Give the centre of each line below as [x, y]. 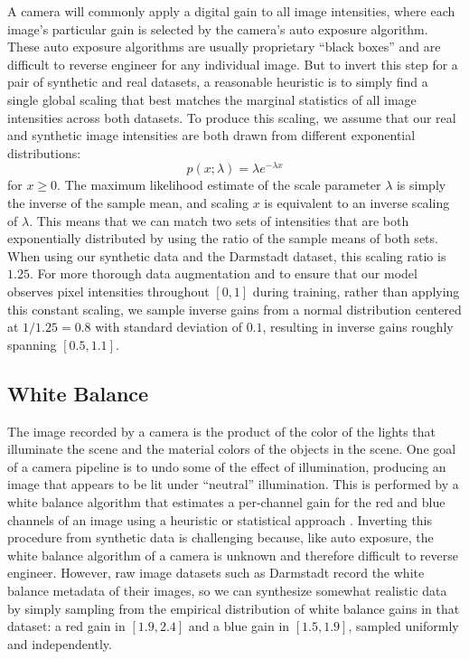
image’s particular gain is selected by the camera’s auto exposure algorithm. [218, 28]
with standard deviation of [169, 327]
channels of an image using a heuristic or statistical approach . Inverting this [220, 519]
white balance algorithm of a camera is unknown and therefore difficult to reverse [233, 555]
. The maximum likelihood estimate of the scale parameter [219, 185]
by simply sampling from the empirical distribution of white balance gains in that [234, 608]
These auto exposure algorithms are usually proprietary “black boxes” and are [224, 47]
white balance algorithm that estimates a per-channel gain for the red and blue [226, 501]
